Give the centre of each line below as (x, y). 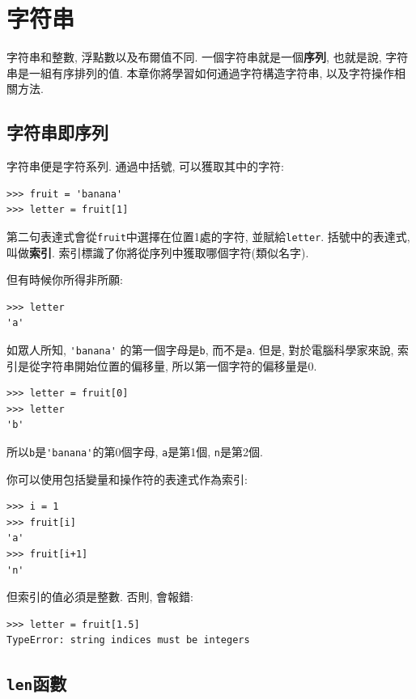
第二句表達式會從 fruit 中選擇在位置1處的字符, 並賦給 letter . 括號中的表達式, (208, 236)
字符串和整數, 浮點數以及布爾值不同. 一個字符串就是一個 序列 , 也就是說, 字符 (208, 57)
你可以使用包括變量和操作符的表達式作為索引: (127, 479)
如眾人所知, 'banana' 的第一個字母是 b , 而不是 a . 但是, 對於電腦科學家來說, (200, 349)
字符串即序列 (57, 132)
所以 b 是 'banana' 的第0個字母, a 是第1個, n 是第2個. (135, 451)
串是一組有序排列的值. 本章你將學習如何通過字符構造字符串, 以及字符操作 (201, 72)
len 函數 (37, 683)
